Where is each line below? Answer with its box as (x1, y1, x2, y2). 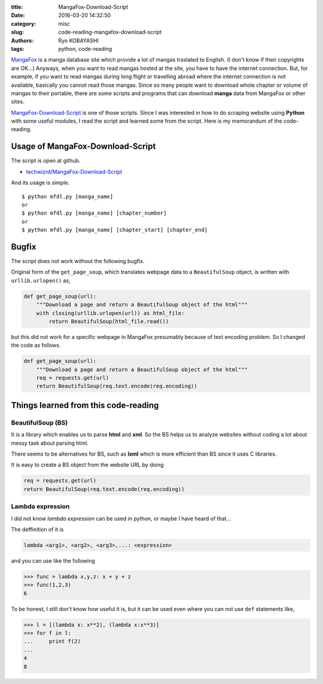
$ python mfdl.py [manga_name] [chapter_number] (22, 210, 167, 216)
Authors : (11, 36, 34, 44)
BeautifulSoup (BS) (11, 419, 68, 427)
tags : (11, 45, 25, 52)
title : (11, 4, 23, 10)
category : (11, 20, 36, 27)
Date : (11, 12, 25, 19)
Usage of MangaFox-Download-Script (11, 141, 156, 152)
